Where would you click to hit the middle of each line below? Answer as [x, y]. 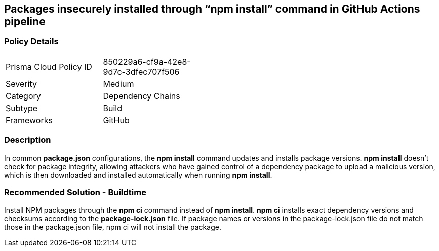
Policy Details [31, 42]
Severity [21, 84]
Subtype [22, 108]
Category [23, 96]
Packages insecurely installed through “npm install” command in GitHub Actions [212, 9]
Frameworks [29, 120]
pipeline [25, 21]
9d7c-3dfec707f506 [141, 71]
